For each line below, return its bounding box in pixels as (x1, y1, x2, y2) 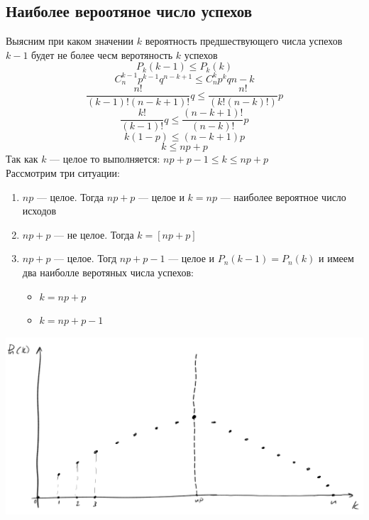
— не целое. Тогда (54, 227, 134, 242)
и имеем (319, 251, 354, 266)
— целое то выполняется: (50, 151, 160, 166)
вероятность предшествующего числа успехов (145, 33, 343, 48)
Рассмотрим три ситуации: (6, 166, 120, 180)
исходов (22, 203, 57, 218)
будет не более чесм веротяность (31, 47, 173, 62)
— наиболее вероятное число (220, 189, 346, 204)
